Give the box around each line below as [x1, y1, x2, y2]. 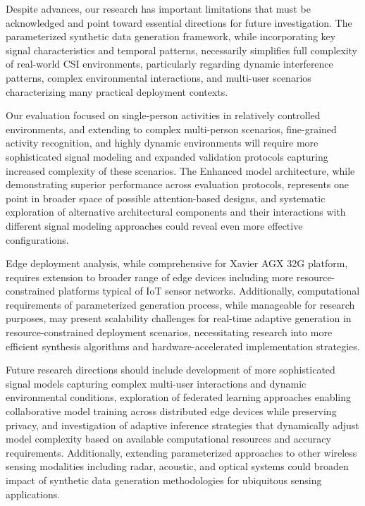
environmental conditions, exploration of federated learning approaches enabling [6, 390, 352, 405]
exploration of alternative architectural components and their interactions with [6, 204, 346, 219]
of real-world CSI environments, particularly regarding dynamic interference [6, 56, 333, 71]
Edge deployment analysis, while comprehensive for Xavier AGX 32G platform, [6, 256, 348, 271]
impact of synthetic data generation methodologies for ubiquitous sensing [6, 473, 322, 487]
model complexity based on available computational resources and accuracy [6, 431, 331, 446]
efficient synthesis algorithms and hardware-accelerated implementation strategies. [6, 338, 360, 353]
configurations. [6, 232, 69, 247]
